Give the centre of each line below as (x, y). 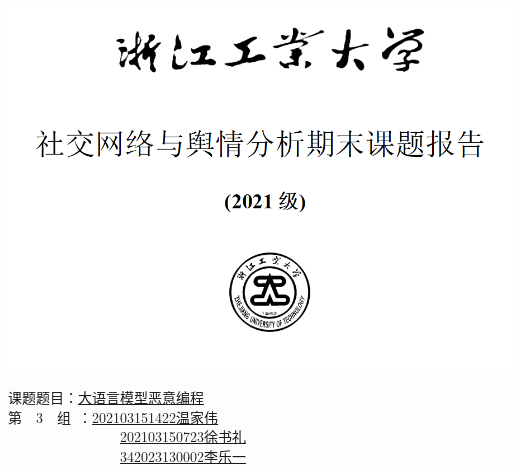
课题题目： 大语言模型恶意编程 (106, 397)
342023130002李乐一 (183, 455)
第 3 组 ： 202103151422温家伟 (113, 416)
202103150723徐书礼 (183, 436)
